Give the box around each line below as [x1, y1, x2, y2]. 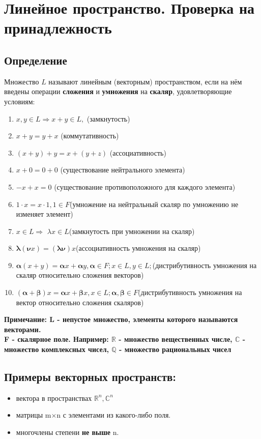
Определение [4, 52, 67, 68]
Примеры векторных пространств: [4, 369, 177, 385]
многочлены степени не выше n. [16, 427, 119, 437]
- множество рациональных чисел [119, 344, 231, 355]
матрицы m [16, 409, 51, 420]
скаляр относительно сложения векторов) [16, 270, 144, 280]
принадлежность [4, 17, 112, 38]
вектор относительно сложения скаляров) [16, 297, 144, 307]
